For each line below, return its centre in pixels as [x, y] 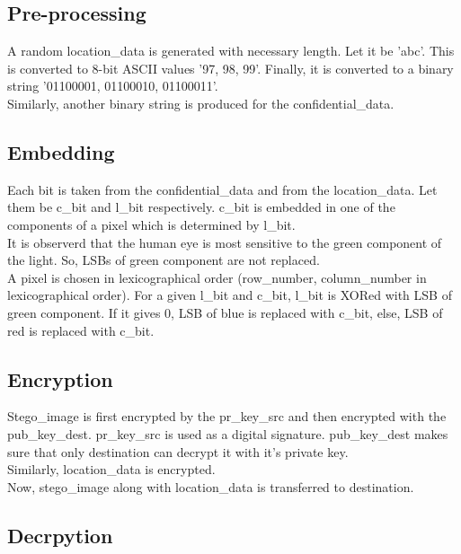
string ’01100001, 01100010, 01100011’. [113, 86]
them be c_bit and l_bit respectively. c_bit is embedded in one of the [201, 207]
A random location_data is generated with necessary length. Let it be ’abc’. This [231, 51]
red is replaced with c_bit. [81, 330]
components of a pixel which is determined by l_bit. [151, 224]
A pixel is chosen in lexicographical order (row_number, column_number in [217, 277]
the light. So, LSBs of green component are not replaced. [164, 260]
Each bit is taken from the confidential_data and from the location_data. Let [222, 189]
